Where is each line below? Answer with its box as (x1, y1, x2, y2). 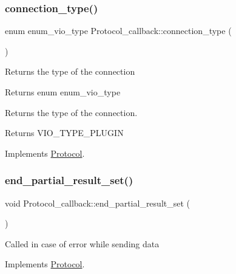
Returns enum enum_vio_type (5, 86, 121, 98)
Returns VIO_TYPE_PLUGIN (5, 126, 124, 139)
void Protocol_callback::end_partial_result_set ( (5, 196, 190, 209)
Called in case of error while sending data (5, 237, 160, 250)
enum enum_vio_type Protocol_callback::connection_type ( (5, 24, 232, 37)
